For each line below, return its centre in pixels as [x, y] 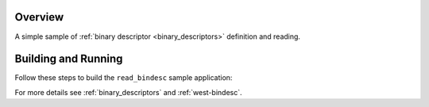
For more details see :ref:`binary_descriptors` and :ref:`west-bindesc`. [128, 92]
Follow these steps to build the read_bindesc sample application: [124, 78]
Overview [39, 17]
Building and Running [69, 59]
